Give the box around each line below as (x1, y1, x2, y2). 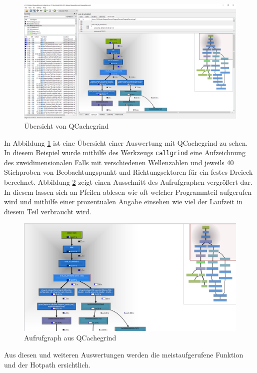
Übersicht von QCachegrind (24, 120, 109, 131)
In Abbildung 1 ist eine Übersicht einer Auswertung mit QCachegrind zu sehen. (4, 137, 248, 148)
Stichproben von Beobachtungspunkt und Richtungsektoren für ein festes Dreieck (4, 167, 253, 177)
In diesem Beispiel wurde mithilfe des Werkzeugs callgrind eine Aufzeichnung (4, 147, 246, 158)
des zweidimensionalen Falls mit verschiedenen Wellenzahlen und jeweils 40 (4, 157, 234, 167)
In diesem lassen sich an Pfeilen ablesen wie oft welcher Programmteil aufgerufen (4, 186, 252, 197)
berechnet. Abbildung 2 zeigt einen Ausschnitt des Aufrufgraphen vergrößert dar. (4, 177, 252, 187)
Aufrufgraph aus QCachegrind (24, 332, 116, 343)
